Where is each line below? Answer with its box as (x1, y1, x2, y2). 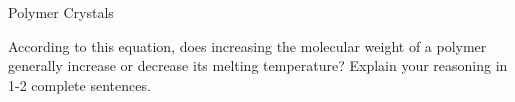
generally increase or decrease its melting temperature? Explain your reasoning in (8, 55, 508, 76)
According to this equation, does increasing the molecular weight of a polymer (8, 35, 487, 56)
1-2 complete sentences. (8, 74, 151, 95)
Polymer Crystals (8, 2, 114, 22)
